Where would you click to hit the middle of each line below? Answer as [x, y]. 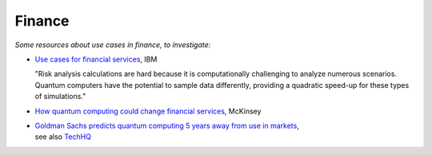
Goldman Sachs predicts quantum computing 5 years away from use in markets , [167, 125]
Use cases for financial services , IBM [96, 59]
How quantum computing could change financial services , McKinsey [148, 111]
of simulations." [60, 97]
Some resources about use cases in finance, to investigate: [113, 45]
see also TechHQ [63, 137]
